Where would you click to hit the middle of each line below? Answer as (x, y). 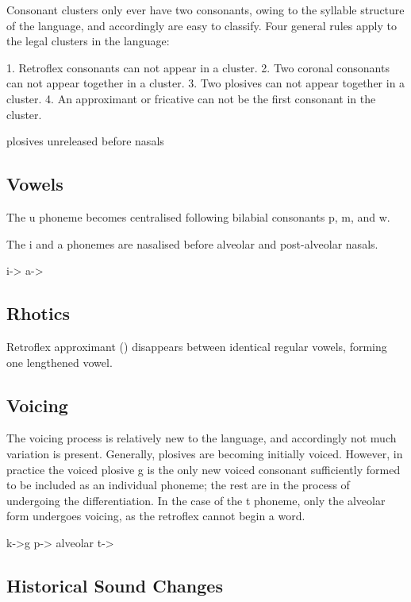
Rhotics (38, 313)
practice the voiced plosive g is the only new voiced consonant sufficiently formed (204, 469)
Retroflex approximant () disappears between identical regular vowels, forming (197, 346)
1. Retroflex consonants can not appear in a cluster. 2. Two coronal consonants (198, 67)
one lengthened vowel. (60, 362)
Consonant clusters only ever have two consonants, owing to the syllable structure (205, 10)
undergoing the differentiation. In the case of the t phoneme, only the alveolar (196, 500)
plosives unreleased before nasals (85, 141)
